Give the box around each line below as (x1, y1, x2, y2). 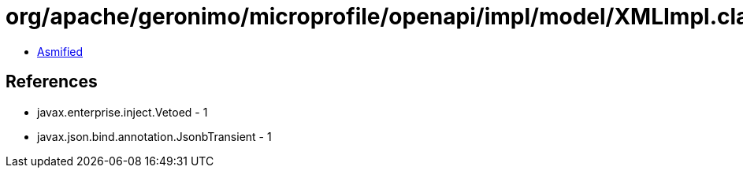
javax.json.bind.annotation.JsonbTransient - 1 (37, 129, 272, 143)
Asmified (37, 44, 84, 58)
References (6, 72, 98, 92)
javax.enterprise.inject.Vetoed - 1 (37, 105, 208, 119)
